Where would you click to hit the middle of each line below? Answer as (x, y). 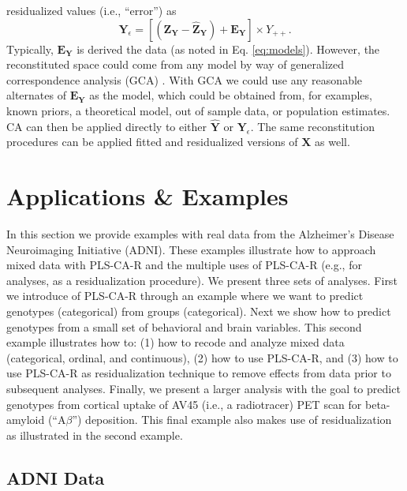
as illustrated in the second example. (95, 435)
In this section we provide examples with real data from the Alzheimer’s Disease (200, 234)
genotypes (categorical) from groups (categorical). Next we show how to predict (199, 311)
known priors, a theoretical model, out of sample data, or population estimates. (198, 110)
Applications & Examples (147, 196)
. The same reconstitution (312, 126)
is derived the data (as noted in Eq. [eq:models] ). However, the (228, 49)
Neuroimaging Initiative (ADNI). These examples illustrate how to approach (191, 249)
